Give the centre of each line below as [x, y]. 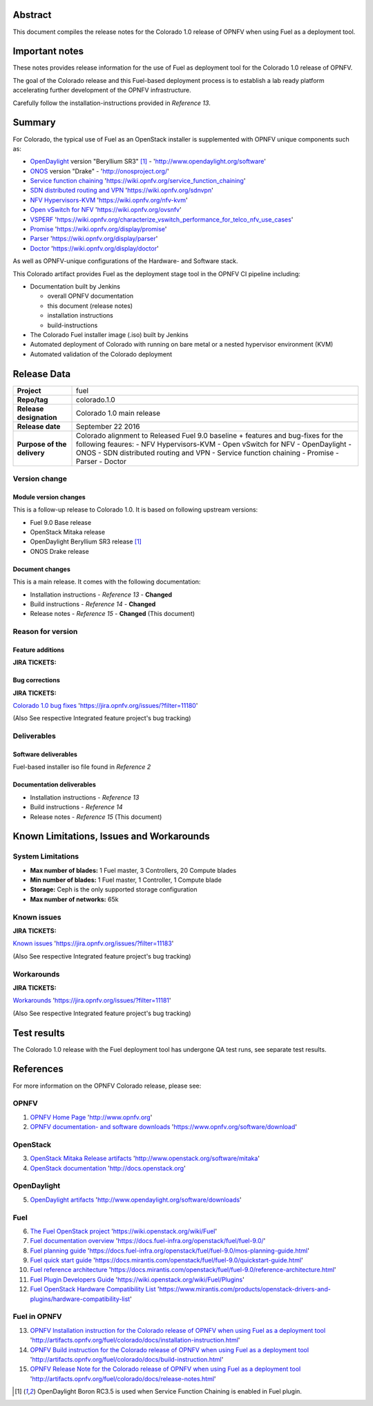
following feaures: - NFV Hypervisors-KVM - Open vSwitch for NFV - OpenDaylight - [214, 444]
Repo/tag [32, 399]
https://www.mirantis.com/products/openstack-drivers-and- [245, 1289]
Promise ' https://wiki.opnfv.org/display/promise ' [98, 229]
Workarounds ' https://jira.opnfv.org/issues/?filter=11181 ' [92, 1001]
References [38, 1069]
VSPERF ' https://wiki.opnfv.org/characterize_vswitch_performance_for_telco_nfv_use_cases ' [162, 219]
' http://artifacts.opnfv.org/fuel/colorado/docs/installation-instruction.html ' [135, 1340]
